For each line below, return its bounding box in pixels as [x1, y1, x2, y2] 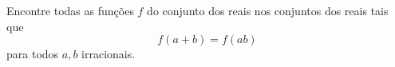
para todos [6, 45, 59, 62]
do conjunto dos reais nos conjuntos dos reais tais [147, 2, 389, 18]
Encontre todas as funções [6, 2, 134, 18]
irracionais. [81, 45, 136, 62]
